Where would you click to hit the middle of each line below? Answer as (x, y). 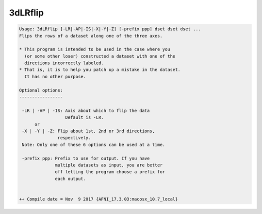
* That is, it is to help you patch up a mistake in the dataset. (100, 70)
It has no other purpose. (55, 76)
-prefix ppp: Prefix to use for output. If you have (86, 158)
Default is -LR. (84, 117)
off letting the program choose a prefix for (110, 172)
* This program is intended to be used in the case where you (95, 49)
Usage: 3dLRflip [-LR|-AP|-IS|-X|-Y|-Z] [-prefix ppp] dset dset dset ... (110, 29)
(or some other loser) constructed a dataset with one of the (100, 56)
